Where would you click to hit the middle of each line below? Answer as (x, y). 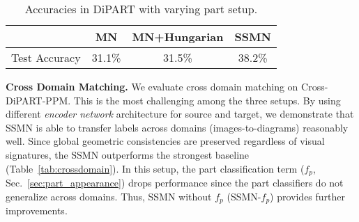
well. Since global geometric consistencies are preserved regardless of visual (165, 141)
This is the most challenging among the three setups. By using (207, 100)
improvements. (37, 211)
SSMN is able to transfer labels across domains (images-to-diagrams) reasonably (177, 127)
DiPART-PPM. (38, 100)
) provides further (308, 196)
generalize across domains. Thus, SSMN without (109, 196)
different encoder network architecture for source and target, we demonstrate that (180, 114)
